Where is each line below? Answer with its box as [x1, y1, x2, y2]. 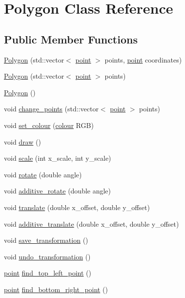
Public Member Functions [4, 31, 138, 46]
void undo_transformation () [4, 251, 91, 261]
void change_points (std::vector [4, 104, 99, 114]
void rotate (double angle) [4, 169, 82, 179]
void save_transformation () [4, 235, 88, 245]
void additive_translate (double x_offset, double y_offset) [4, 218, 179, 229]
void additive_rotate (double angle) [4, 186, 111, 196]
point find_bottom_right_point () [4, 284, 108, 294]
